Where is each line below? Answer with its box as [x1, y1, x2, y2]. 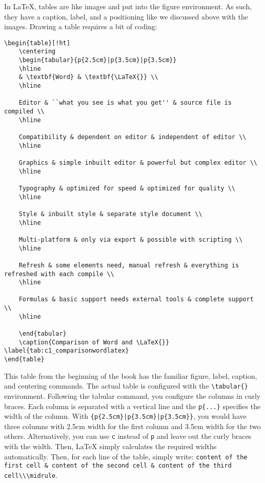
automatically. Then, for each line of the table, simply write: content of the [4, 451, 248, 461]
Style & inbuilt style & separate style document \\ [18, 210, 202, 218]
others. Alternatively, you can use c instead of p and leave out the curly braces [4, 431, 252, 441]
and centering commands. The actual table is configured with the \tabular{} [4, 380, 248, 391]
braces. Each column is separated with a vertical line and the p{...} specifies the [4, 400, 261, 411]
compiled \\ [4, 108, 45, 115]
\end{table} [4, 356, 45, 363]
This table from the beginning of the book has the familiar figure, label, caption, [4, 370, 257, 381]
